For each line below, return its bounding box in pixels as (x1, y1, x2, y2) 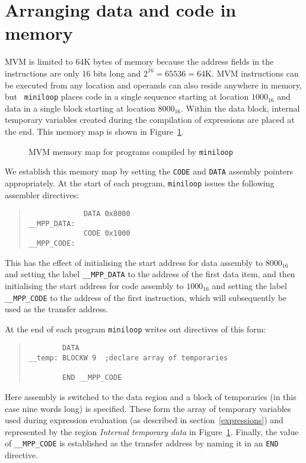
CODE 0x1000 (83, 229, 130, 238)
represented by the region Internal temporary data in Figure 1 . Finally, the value (5, 425, 299, 437)
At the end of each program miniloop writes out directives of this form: (5, 322, 266, 335)
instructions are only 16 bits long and (5, 66, 141, 79)
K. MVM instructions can (205, 66, 299, 79)
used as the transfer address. (5, 303, 109, 315)
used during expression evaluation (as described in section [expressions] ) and (5, 414, 283, 426)
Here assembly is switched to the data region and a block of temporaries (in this (5, 391, 297, 403)
